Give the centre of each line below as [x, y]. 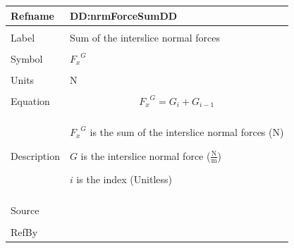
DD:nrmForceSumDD [123, 15]
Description [35, 155]
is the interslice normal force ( [146, 155]
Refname [32, 15]
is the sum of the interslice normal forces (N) [187, 131]
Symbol [27, 58]
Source [25, 210]
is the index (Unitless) [124, 179]
